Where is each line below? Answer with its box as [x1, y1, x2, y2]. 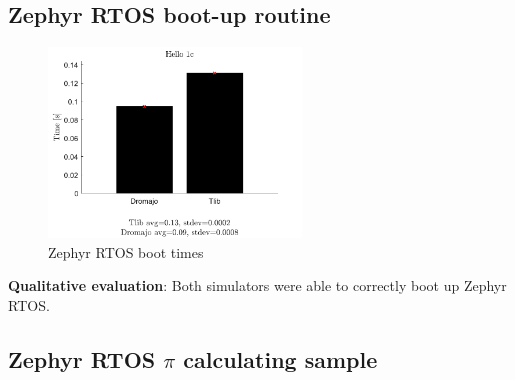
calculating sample [183, 343, 378, 374]
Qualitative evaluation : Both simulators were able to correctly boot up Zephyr [8, 275, 507, 296]
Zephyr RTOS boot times [48, 241, 204, 262]
